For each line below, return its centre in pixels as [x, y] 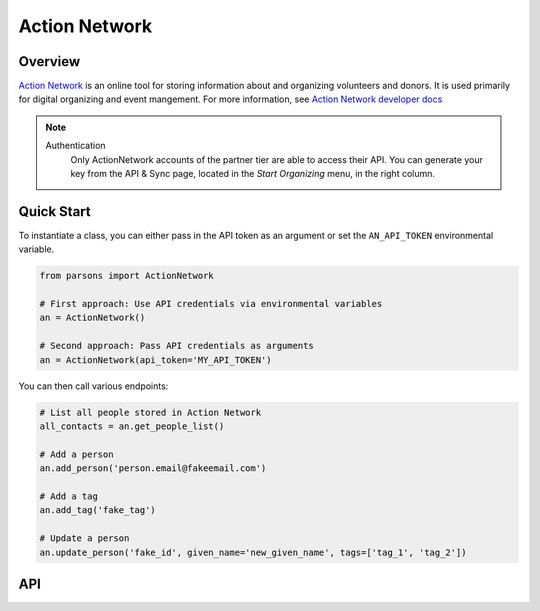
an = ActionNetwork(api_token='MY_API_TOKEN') [155, 359]
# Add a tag [69, 496]
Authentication [75, 146]
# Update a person [84, 538]
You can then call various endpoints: [93, 386]
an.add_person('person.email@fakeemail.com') [153, 468]
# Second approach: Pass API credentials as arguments [176, 346]
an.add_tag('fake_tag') [98, 510]
